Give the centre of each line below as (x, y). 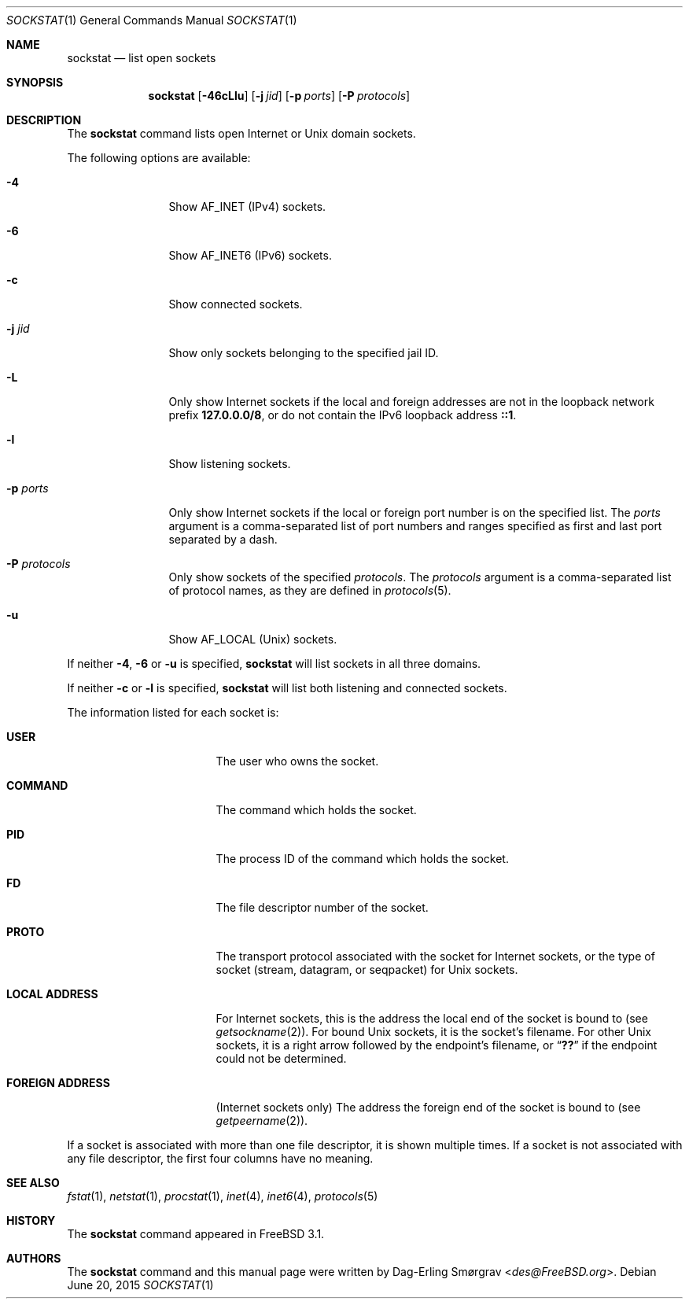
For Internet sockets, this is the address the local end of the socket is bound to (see (432, 1018)
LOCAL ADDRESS (52, 994)
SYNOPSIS (35, 82)
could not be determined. (281, 1058)
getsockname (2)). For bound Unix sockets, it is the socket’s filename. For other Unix (434, 1032)
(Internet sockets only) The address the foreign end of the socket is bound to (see (428, 1107)
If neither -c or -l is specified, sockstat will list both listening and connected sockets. (287, 688)
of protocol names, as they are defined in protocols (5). (310, 590)
